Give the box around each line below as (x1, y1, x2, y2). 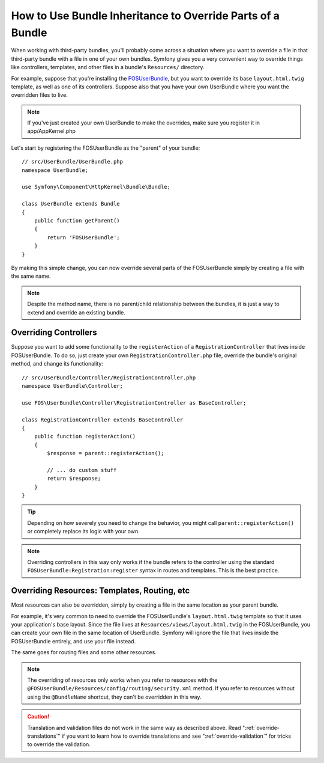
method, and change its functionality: (11, 360, 103, 367)
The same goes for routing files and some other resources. (11, 649, 157, 656)
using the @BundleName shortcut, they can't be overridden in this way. (27, 693, 202, 700)
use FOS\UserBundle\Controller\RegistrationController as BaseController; (22, 399, 247, 406)
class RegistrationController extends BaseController (22, 416, 183, 423)
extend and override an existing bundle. (27, 308, 126, 316)
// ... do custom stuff (47, 467, 117, 473)
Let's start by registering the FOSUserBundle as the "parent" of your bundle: (11, 144, 200, 152)
